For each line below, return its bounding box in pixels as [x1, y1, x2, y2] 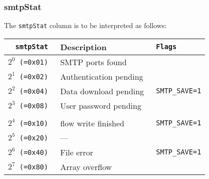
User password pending [60, 99, 141, 111]
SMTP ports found [60, 56, 127, 68]
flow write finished [60, 117, 124, 129]
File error [60, 146, 93, 158]
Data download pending [60, 85, 144, 97]
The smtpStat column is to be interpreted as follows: [4, 20, 167, 31]
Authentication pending [60, 70, 143, 82]
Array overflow [60, 160, 112, 172]
